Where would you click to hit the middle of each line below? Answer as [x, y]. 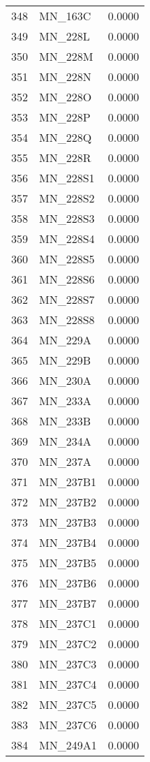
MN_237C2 [68, 644]
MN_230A [65, 380]
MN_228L [65, 36]
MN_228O [66, 97]
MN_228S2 [67, 198]
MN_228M [66, 56]
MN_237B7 [68, 603]
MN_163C [65, 16]
